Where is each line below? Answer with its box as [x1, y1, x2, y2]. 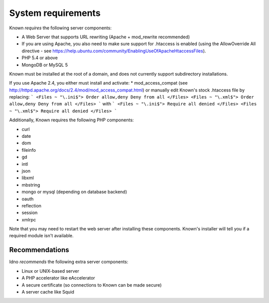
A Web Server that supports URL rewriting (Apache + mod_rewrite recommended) [21, 34, 190, 40]
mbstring [21, 182, 40, 188]
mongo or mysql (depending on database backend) [21, 189, 127, 195]
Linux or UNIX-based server [21, 268, 79, 274]
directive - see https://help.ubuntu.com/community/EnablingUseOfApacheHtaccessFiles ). [21, 48, 206, 54]
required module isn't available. [9, 233, 74, 239]
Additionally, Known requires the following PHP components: [9, 117, 134, 123]
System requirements [9, 7, 101, 18]
